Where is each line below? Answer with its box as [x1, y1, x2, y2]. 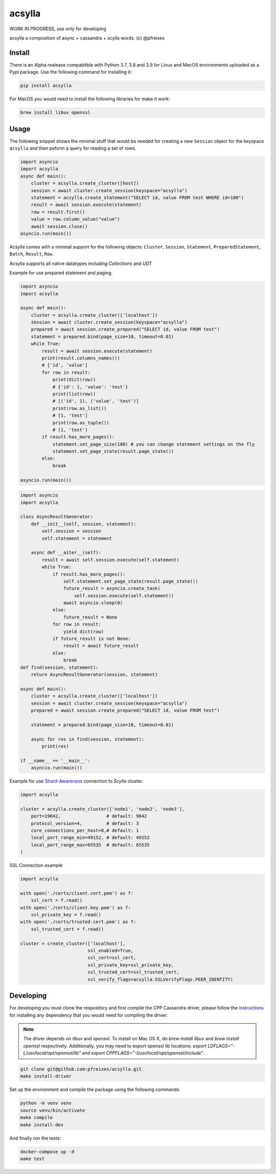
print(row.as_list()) [52, 405, 107, 411]
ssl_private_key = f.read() [31, 912, 102, 918]
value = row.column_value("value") [31, 216, 120, 222]
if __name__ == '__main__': [20, 757, 90, 764]
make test [20, 1156, 45, 1162]
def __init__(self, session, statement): [31, 521, 136, 527]
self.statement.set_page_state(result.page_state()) [63, 578, 198, 584]
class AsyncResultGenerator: [20, 514, 94, 520]
